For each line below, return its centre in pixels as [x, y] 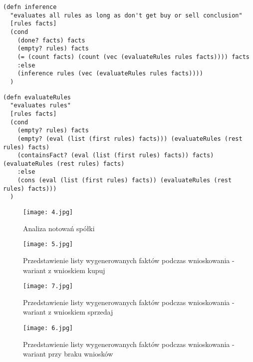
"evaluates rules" [41, 106]
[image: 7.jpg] [48, 286]
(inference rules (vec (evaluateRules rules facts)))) [110, 74]
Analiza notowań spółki [59, 228]
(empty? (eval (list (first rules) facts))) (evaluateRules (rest [130, 139]
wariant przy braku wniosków [68, 354]
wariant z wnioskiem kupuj [64, 270]
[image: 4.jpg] [48, 212]
